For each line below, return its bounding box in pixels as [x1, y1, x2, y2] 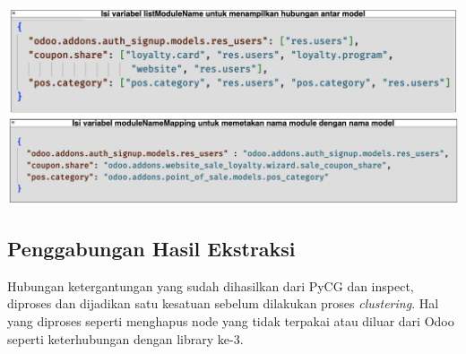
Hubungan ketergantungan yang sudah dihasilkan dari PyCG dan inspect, [7, 276, 414, 295]
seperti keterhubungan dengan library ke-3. [7, 329, 244, 348]
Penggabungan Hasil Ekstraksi [7, 234, 296, 262]
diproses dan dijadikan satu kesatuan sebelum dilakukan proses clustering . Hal [7, 294, 439, 313]
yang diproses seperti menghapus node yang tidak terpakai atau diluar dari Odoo [7, 311, 454, 330]
